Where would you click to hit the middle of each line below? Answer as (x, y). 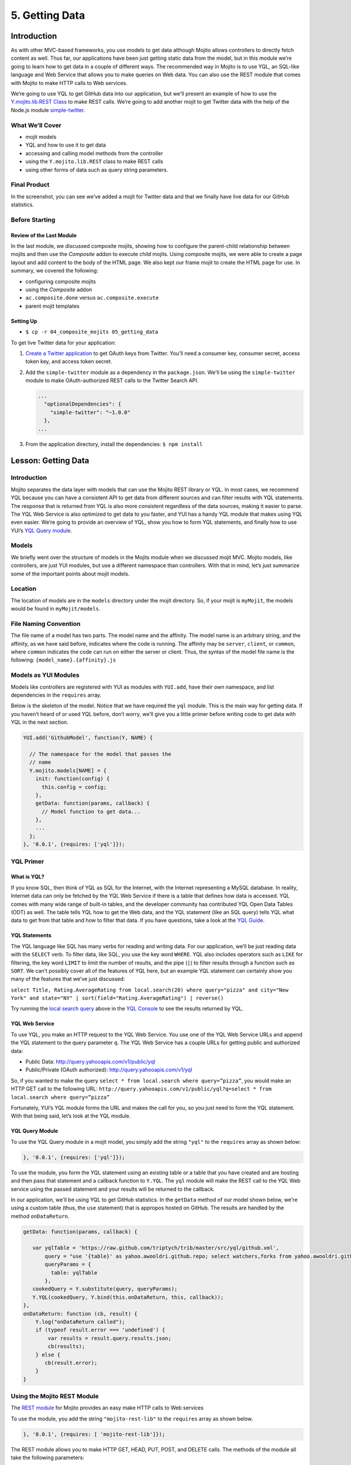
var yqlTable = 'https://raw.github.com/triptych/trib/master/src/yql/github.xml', (156, 1248)
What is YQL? (28, 877)
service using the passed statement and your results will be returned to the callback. (113, 1189)
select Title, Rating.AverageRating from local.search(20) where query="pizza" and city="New (150, 990)
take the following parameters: (48, 1458)
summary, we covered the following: (55, 271)
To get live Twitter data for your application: (63, 342)
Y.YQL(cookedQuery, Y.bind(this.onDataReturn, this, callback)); (128, 1297)
